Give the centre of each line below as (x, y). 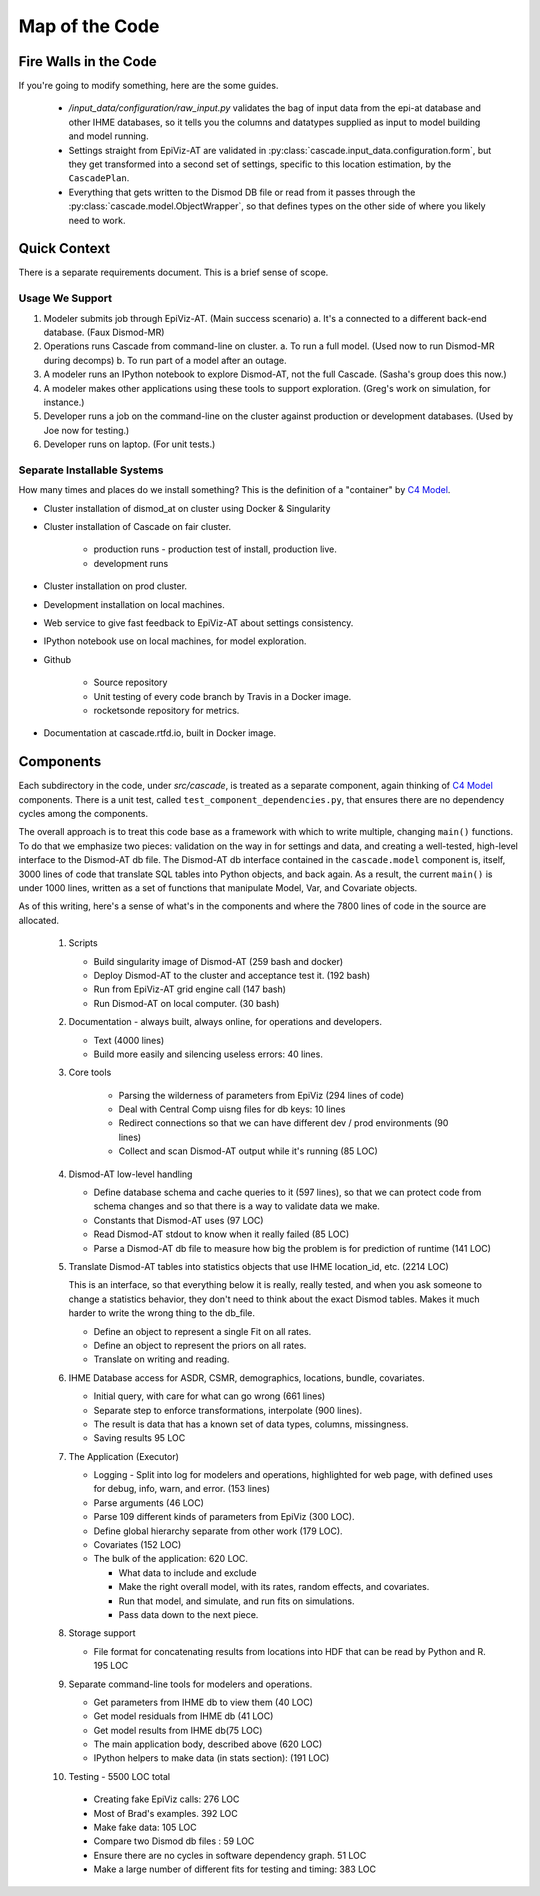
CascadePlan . (99, 178)
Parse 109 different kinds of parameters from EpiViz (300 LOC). (224, 1517)
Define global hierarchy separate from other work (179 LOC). (218, 1531)
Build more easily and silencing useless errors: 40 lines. (208, 1054)
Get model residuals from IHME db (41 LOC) (183, 1716)
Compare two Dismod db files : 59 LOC (174, 1841)
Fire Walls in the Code (87, 61)
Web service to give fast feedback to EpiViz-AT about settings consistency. (198, 623)
